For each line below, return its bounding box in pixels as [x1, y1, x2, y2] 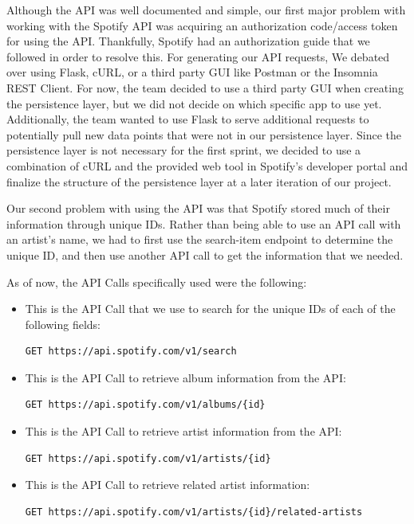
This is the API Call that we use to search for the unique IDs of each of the [25, 300, 396, 317]
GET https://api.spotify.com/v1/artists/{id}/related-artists [25, 506, 363, 518]
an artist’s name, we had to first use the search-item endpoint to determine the [6, 231, 393, 248]
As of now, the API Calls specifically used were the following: [6, 273, 307, 290]
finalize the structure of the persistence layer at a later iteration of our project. [6, 173, 392, 190]
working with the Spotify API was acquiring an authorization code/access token [6, 17, 398, 33]
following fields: [25, 315, 101, 332]
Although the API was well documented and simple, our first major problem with [6, 2, 406, 18]
